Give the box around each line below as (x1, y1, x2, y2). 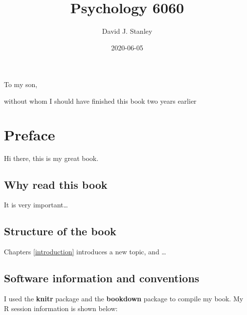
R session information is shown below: (4, 303, 118, 313)
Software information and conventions (4, 270, 200, 286)
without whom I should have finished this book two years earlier (4, 95, 197, 106)
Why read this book (4, 177, 108, 192)
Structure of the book (4, 224, 116, 239)
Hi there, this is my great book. (4, 153, 99, 163)
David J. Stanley (102, 26, 153, 36)
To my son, (4, 79, 38, 90)
